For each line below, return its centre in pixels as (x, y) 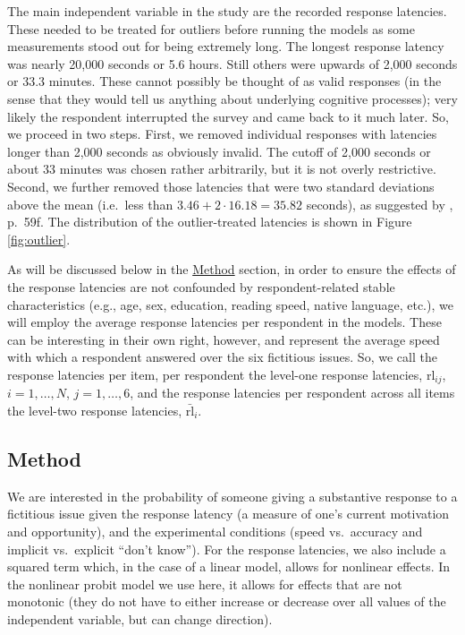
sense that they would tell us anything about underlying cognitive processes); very (232, 98)
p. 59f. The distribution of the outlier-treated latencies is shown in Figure (210, 222)
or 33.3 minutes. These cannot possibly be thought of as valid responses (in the (224, 81)
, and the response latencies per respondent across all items (292, 393)
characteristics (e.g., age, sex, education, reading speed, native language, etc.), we (230, 304)
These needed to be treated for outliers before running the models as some (211, 28)
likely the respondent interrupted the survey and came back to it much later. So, (228, 116)
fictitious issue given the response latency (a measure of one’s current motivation (228, 514)
